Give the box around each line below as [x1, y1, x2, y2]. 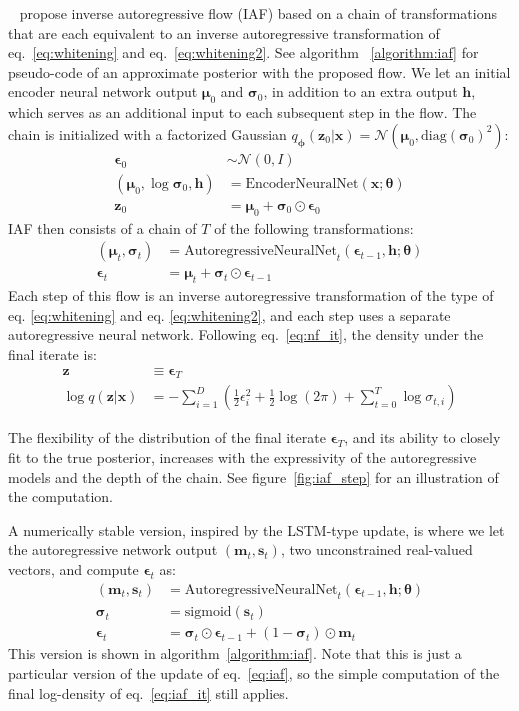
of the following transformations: [214, 217, 414, 238]
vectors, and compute [8, 558, 139, 579]
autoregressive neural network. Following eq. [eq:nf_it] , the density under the [8, 324, 484, 345]
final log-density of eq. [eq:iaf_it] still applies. [8, 682, 289, 703]
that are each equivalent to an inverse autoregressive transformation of [8, 22, 440, 43]
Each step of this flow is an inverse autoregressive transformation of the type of [8, 285, 494, 306]
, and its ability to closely [344, 427, 501, 448]
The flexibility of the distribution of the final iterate [8, 427, 326, 448]
